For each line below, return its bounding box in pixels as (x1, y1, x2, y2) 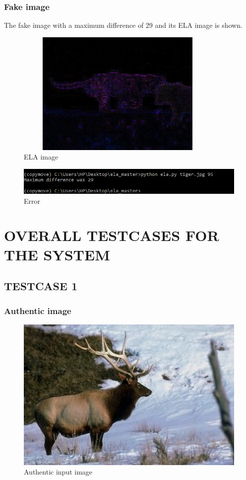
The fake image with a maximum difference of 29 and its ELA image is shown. (4, 20, 243, 30)
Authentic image (4, 304, 71, 317)
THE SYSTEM (4, 244, 110, 264)
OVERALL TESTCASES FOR (4, 225, 219, 245)
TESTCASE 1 (4, 278, 78, 294)
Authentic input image (24, 467, 93, 477)
